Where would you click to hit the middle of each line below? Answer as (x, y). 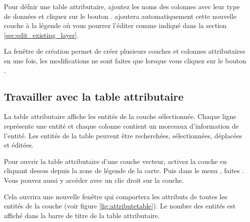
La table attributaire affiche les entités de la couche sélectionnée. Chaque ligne (120, 116)
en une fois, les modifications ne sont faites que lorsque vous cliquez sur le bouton (125, 60)
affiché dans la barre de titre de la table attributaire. (82, 215)
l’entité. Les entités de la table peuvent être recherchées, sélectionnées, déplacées (123, 135)
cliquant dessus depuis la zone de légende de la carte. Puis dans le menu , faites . (124, 170)
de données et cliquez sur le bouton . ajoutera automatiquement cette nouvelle (120, 16)
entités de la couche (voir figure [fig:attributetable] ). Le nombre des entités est (120, 206)
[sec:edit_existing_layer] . (41, 35)
